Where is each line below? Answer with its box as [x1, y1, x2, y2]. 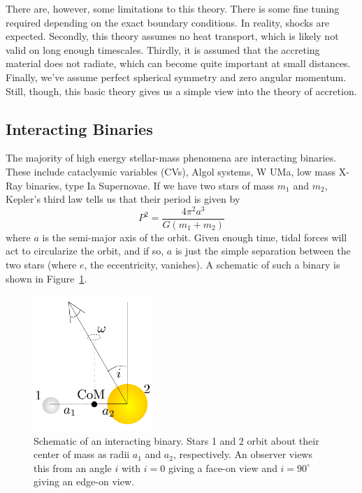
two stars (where [6, 257, 77, 272]
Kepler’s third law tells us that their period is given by [6, 192, 240, 206]
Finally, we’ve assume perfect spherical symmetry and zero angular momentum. [6, 69, 347, 84]
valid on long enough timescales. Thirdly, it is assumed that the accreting [6, 42, 320, 57]
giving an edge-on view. [34, 474, 134, 489]
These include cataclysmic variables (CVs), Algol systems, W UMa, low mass [6, 164, 335, 178]
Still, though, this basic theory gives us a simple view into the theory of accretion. [6, 83, 357, 98]
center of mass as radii [34, 447, 130, 462]
